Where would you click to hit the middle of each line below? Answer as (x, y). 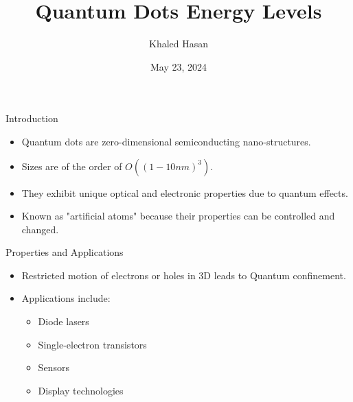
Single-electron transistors (92, 344)
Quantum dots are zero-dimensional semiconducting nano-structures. (166, 141)
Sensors (54, 367)
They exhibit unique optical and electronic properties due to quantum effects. (185, 192)
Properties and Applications (65, 252)
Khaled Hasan (179, 44)
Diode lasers (64, 321)
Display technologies (81, 390)
